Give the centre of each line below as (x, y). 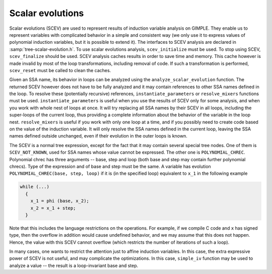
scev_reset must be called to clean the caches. (60, 70)
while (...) (35, 187)
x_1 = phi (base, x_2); (60, 201)
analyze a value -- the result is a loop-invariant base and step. (74, 265)
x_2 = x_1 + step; (53, 208)
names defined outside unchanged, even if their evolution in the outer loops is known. (98, 136)
